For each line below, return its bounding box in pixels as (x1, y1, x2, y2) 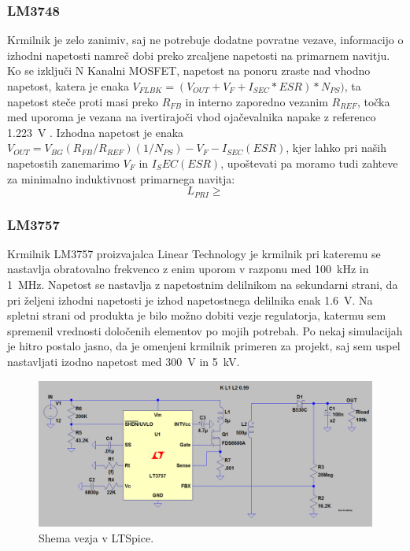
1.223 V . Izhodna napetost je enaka (7, 124, 184, 140)
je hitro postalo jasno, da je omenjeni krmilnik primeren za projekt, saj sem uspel (7, 338, 401, 354)
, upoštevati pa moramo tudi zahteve (220, 154, 398, 171)
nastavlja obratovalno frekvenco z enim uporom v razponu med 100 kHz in (7, 261, 369, 277)
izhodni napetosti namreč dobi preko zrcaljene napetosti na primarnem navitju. (7, 46, 390, 63)
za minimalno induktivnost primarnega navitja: (7, 170, 235, 187)
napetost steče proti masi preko (7, 93, 159, 109)
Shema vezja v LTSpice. (39, 529, 154, 545)
